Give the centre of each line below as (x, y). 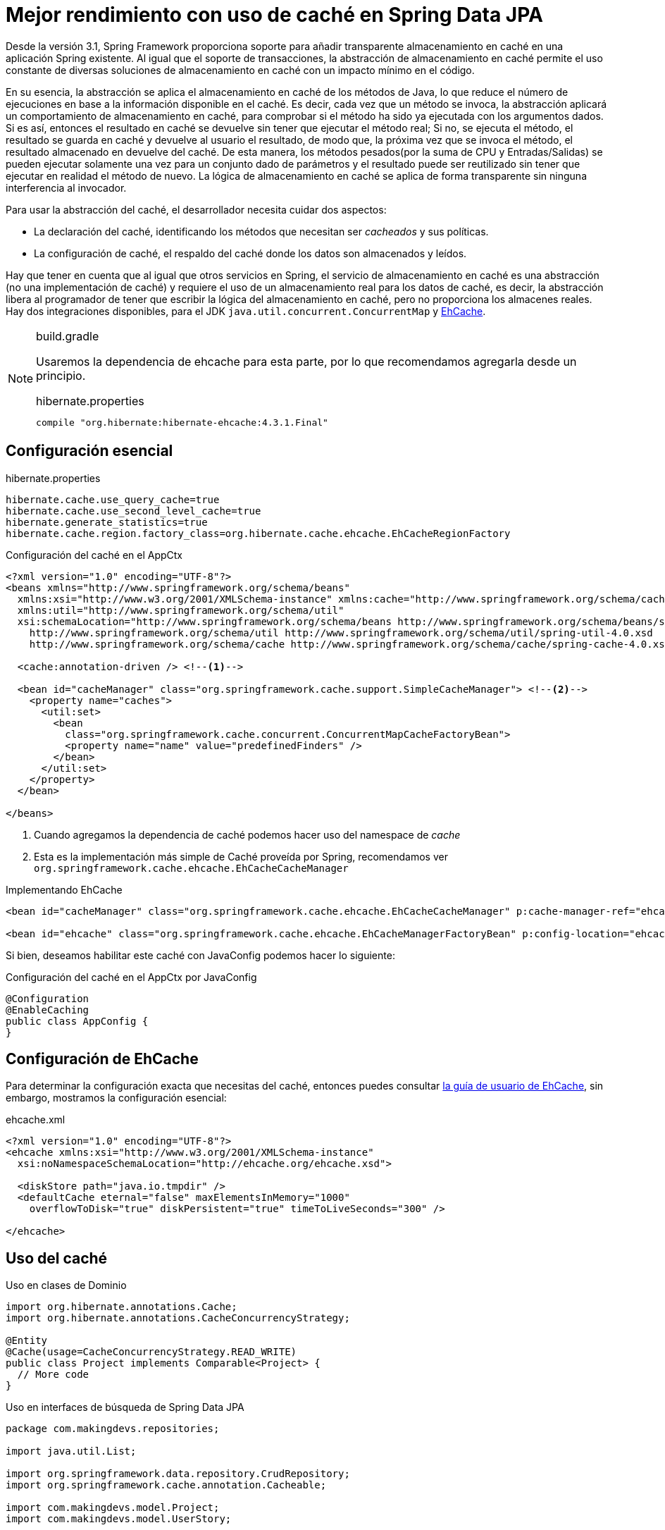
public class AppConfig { (77, 1021)
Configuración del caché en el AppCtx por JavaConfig (131, 977)
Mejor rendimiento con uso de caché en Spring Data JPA (274, 15)
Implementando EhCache (64, 889)
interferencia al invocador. (66, 187)
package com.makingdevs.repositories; (113, 1429)
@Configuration (48, 998)
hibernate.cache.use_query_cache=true (113, 499)
